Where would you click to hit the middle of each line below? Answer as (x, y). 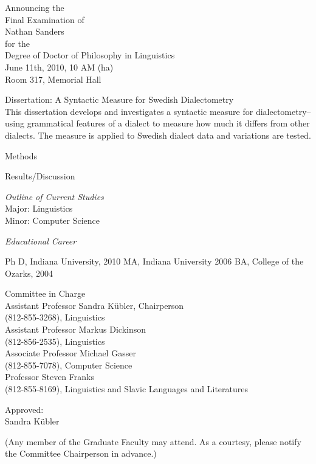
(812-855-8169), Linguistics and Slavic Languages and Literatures (126, 389)
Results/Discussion (40, 176)
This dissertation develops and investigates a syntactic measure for (129, 111)
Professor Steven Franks (50, 377)
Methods (21, 155)
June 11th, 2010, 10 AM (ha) (59, 67)
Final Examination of (45, 19)
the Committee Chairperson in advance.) (81, 453)
